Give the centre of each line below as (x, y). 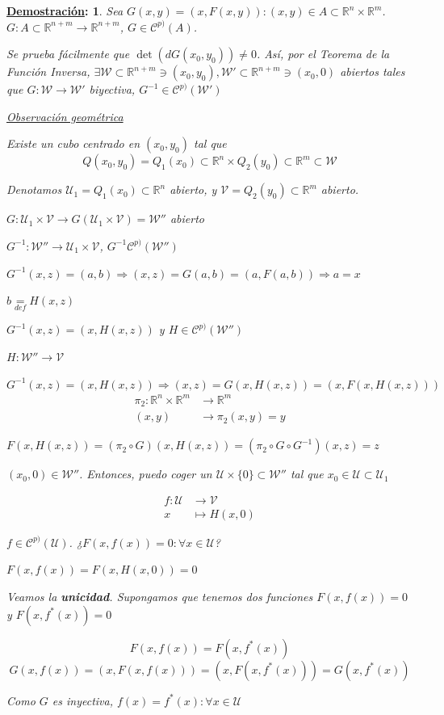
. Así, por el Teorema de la (323, 54)
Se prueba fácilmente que (68, 54)
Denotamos (34, 189)
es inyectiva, (82, 700)
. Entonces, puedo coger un (146, 474)
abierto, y (193, 189)
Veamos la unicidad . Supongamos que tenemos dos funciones (160, 597)
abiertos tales (373, 71)
